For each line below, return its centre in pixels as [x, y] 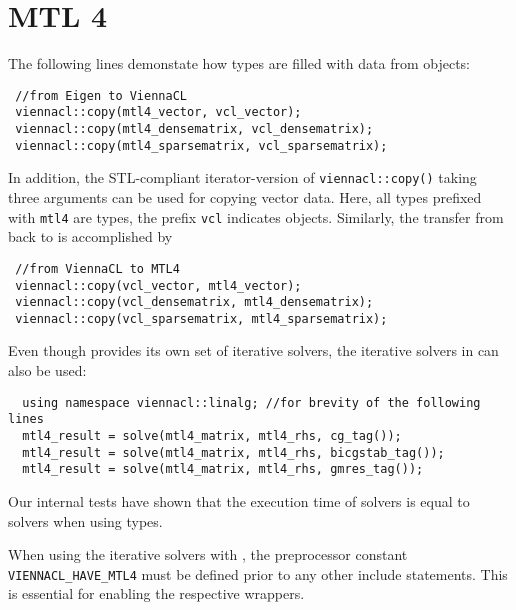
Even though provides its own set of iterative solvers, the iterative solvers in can [253, 350]
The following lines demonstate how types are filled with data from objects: [239, 63]
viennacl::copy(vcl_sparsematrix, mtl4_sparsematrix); [201, 318]
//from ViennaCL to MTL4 [97, 268]
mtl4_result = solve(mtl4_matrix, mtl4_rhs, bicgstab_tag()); [233, 452]
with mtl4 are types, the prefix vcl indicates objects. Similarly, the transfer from [256, 216]
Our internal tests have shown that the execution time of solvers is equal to [239, 500]
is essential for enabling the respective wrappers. [156, 593]
